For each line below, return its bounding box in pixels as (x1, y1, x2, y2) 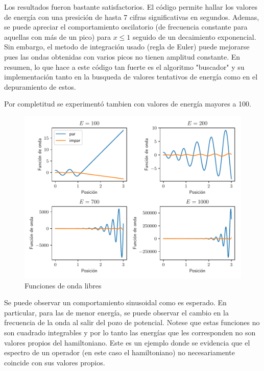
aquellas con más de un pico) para (4, 31, 111, 42)
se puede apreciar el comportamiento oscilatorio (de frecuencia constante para (4, 21, 248, 32)
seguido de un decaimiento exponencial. (133, 31, 256, 42)
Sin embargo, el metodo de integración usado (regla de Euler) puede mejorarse (4, 41, 250, 52)
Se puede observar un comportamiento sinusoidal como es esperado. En (4, 297, 227, 308)
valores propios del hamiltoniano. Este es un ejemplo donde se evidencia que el (4, 337, 250, 348)
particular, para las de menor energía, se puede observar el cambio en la (4, 307, 229, 317)
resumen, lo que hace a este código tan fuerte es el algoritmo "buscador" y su (4, 61, 245, 72)
